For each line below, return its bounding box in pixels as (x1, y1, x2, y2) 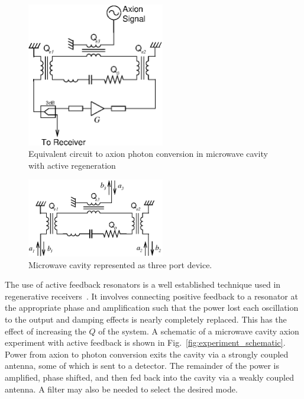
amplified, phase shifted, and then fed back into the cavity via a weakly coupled (5, 371, 295, 383)
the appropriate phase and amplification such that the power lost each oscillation (5, 301, 299, 314)
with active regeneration (28, 159, 116, 171)
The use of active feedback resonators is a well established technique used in (5, 278, 281, 291)
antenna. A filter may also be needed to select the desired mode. (5, 382, 238, 395)
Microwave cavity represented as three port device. (28, 258, 212, 271)
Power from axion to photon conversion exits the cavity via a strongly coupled (5, 347, 289, 360)
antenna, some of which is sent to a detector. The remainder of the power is (5, 359, 279, 372)
